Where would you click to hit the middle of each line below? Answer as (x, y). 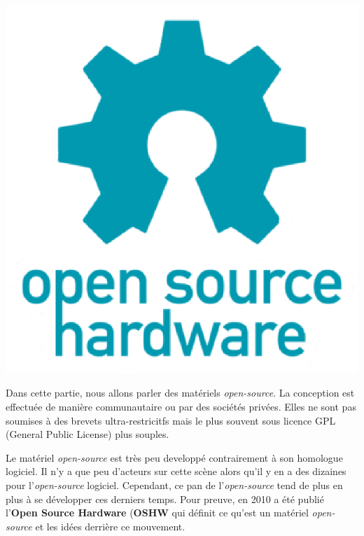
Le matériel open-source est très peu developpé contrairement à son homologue (174, 457)
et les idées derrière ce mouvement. (110, 526)
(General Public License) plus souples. (87, 434)
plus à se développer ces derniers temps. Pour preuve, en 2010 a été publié (165, 499)
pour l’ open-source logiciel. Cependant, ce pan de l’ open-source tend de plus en (174, 485)
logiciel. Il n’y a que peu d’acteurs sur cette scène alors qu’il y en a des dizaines (176, 471)
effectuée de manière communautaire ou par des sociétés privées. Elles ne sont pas (181, 407)
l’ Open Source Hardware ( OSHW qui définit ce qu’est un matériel (157, 513)
